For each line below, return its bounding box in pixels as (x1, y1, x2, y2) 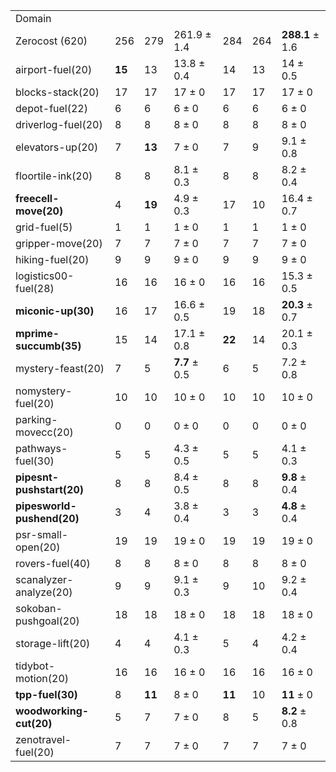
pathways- (15, 442, 68, 455)
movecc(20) (15, 425, 74, 439)
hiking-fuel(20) (15, 253, 90, 266)
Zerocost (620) (15, 34, 88, 48)
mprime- (15, 327, 60, 340)
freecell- (15, 192, 60, 205)
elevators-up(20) (15, 140, 99, 154)
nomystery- (15, 384, 73, 398)
